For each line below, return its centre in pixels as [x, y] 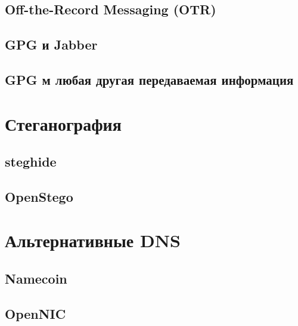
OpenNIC [35, 313]
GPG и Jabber [51, 44]
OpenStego [39, 196]
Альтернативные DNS [93, 240]
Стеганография [63, 123]
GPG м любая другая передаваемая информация [149, 79]
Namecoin [36, 279]
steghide [31, 162]
